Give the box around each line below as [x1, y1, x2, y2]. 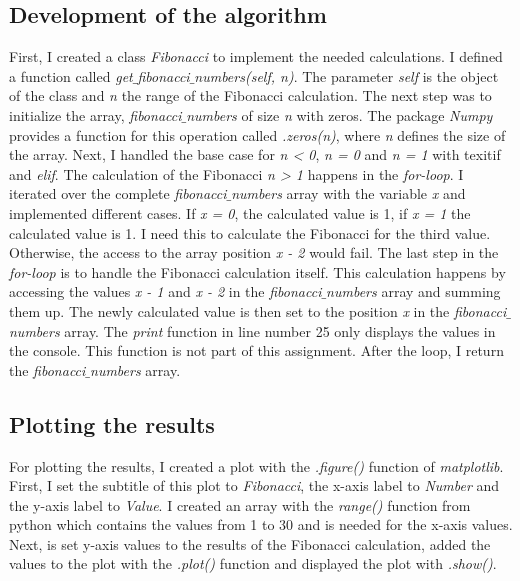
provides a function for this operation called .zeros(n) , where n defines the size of [9, 124, 506, 145]
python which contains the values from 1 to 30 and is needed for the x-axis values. [9, 514, 513, 535]
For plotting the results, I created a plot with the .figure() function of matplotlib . [9, 455, 504, 476]
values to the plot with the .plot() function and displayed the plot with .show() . [9, 553, 497, 574]
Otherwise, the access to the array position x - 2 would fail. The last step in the [9, 242, 499, 263]
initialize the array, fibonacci [9, 104, 182, 125]
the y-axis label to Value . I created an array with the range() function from [9, 494, 471, 515]
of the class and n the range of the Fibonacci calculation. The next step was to [9, 85, 492, 106]
